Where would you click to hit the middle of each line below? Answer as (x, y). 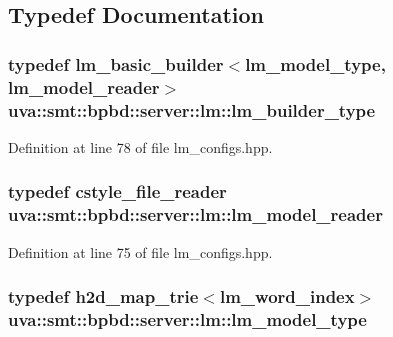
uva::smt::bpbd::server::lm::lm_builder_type (192, 109)
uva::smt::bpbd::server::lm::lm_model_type (187, 319)
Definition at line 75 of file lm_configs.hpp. (140, 251)
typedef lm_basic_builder (116, 63)
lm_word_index (287, 296)
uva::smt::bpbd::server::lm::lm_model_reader (195, 214)
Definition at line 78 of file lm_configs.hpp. (140, 146)
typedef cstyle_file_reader (117, 191)
